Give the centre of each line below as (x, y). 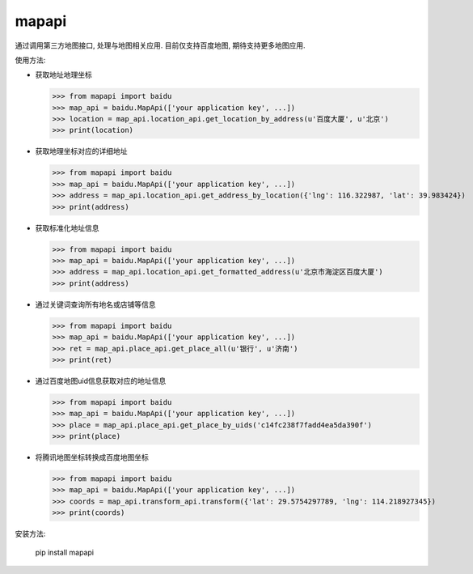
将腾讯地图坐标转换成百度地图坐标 (92, 457)
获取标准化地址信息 (67, 227)
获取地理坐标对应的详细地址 (81, 151)
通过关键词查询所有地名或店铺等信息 (95, 304)
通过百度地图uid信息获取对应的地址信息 (101, 381)
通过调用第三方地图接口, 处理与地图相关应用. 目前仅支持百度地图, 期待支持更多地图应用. (160, 45)
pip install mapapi (65, 552)
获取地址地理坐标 (63, 75)
